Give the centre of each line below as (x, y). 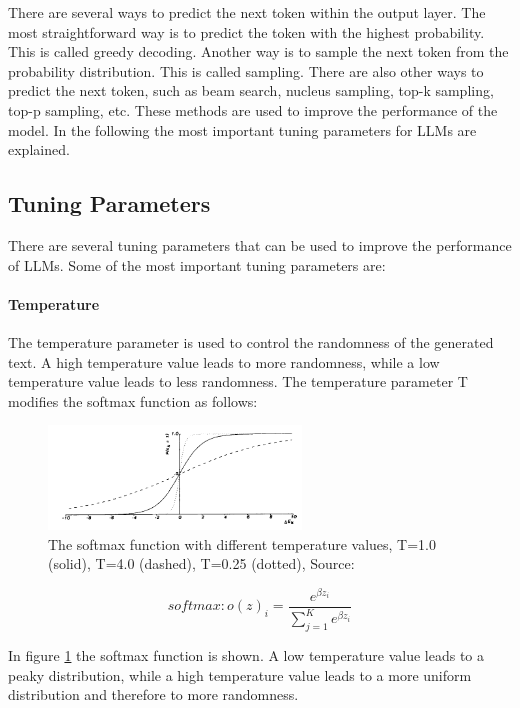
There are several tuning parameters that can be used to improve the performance (260, 244)
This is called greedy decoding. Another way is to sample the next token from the (258, 51)
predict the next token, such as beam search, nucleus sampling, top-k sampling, (251, 90)
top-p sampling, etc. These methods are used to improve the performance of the (253, 109)
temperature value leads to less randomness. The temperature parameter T (238, 381)
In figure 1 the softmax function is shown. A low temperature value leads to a (246, 655)
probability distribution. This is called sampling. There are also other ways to (246, 70)
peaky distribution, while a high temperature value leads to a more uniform (240, 674)
